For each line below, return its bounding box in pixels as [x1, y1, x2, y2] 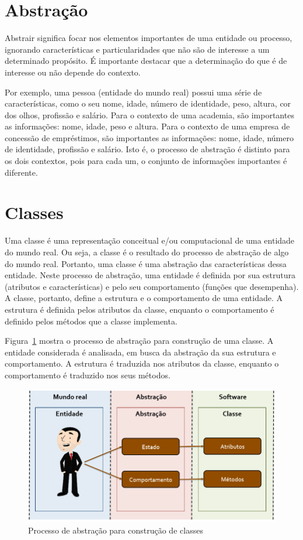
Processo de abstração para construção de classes [28, 524, 203, 536]
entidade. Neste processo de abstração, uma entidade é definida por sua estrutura [5, 269, 296, 281]
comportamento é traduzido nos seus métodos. [5, 368, 170, 381]
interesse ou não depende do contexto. [5, 66, 141, 78]
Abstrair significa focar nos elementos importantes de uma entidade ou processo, [5, 32, 292, 44]
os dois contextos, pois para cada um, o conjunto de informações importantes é [5, 155, 287, 167]
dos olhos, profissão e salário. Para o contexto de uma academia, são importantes [5, 108, 294, 121]
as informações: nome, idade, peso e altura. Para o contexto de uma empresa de [5, 120, 290, 132]
